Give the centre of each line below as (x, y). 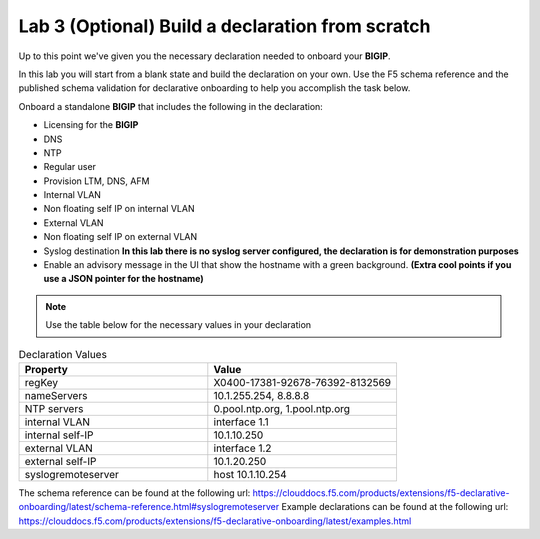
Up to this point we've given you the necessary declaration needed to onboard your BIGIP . (204, 56)
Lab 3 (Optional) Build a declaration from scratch (224, 26)
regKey (41, 382)
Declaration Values (62, 354)
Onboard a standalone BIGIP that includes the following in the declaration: (171, 106)
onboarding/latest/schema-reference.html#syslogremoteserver (149, 507)
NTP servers (54, 408)
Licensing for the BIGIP (91, 125)
